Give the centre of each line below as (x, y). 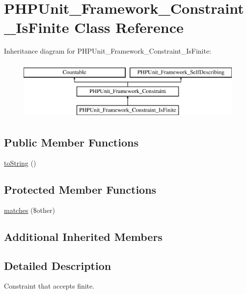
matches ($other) (29, 210)
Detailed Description (58, 265)
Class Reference (129, 27)
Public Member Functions (71, 142)
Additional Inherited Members (83, 236)
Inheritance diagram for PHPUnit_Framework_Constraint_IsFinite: (108, 51)
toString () (20, 163)
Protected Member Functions (80, 190)
